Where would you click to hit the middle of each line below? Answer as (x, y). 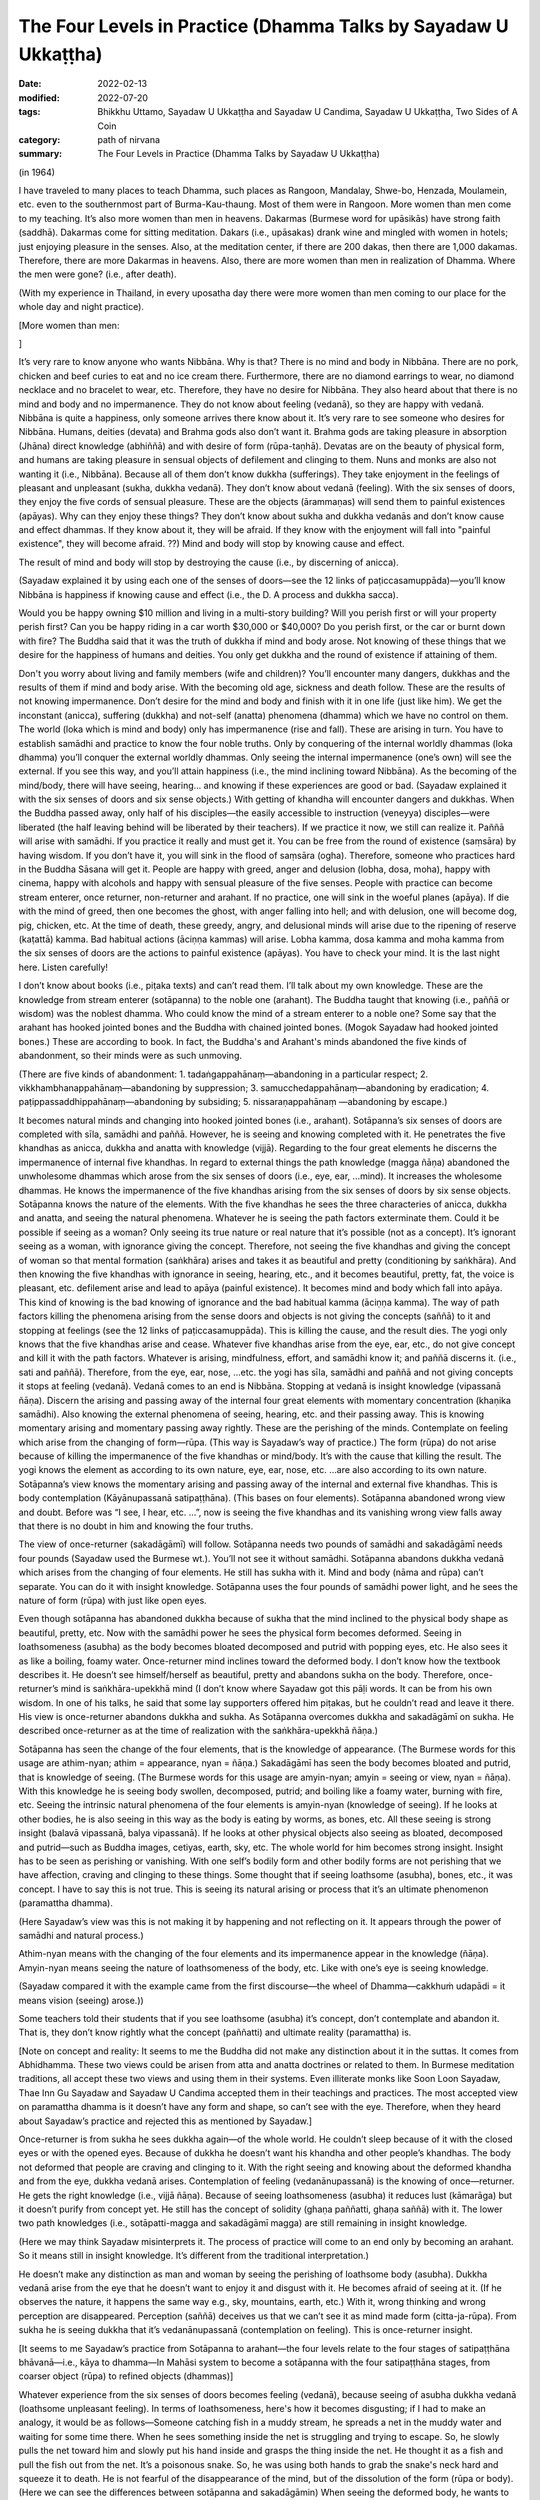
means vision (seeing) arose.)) (81, 2000)
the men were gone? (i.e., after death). (97, 274)
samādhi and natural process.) (81, 1935)
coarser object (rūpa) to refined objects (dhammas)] (126, 2376)
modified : (39, 97)
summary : (40, 154)
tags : (29, 112)
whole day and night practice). (81, 307)
